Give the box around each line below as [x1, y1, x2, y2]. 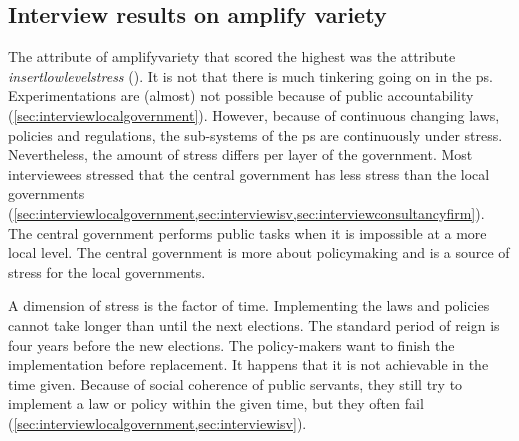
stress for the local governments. [8, 261, 206, 282]
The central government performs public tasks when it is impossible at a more [8, 222, 487, 243]
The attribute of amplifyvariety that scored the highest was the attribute [8, 46, 456, 67]
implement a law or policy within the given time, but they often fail [8, 393, 424, 414]
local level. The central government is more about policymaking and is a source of [8, 242, 510, 263]
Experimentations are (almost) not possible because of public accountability [8, 85, 474, 106]
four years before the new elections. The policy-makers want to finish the [8, 334, 455, 355]
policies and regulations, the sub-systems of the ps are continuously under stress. [8, 124, 503, 145]
